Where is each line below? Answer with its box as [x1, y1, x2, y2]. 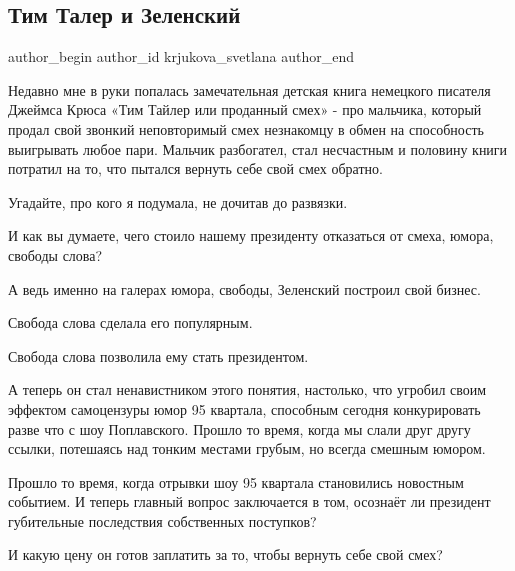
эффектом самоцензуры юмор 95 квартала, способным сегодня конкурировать [8, 398, 481, 419]
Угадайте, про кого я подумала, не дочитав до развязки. [8, 191, 348, 212]
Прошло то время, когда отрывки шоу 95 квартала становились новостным [8, 471, 464, 492]
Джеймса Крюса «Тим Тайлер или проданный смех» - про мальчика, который [8, 99, 482, 120]
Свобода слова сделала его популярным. [8, 312, 253, 333]
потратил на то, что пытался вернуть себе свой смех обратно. [8, 158, 383, 179]
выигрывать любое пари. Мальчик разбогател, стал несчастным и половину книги [8, 138, 508, 159]
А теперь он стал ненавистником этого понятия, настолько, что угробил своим [8, 379, 487, 400]
